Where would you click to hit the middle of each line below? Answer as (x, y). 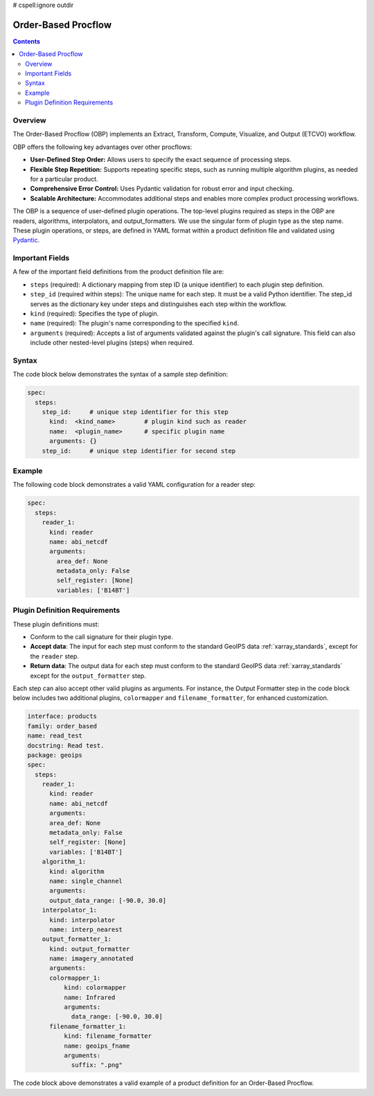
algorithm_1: (64, 862)
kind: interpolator (82, 920)
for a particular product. (64, 179)
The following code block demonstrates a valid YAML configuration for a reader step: (134, 485)
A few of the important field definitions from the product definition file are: (118, 272)
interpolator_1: (69, 910)
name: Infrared (89, 997)
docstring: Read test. (66, 745)
